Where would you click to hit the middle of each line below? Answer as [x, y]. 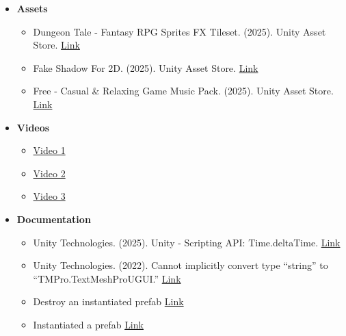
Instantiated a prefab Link [88, 324]
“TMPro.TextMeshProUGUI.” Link [107, 278]
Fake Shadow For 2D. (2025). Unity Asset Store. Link [146, 67]
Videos [33, 127]
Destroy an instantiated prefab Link [108, 301]
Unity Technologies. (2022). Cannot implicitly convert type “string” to [181, 265]
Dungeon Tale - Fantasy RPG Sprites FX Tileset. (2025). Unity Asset [179, 31]
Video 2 [49, 173]
